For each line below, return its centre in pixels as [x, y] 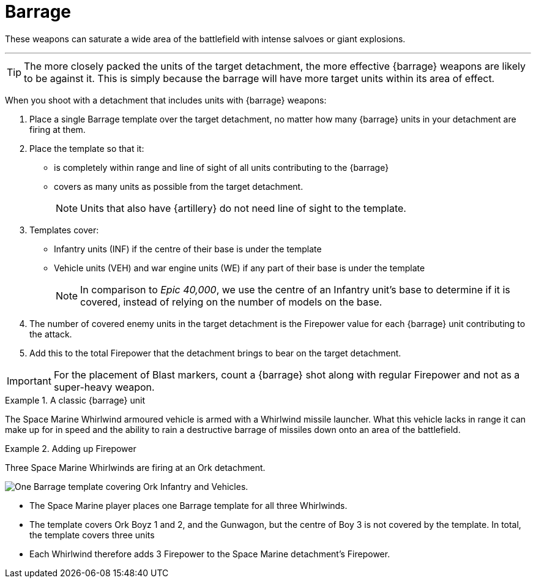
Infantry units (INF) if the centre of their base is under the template [188, 249]
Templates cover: [64, 230]
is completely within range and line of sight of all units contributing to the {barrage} [221, 167]
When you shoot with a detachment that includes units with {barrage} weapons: [166, 100]
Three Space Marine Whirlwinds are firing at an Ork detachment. [135, 467]
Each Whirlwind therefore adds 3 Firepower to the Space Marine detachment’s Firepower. [210, 554]
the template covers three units [92, 535]
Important [29, 381]
